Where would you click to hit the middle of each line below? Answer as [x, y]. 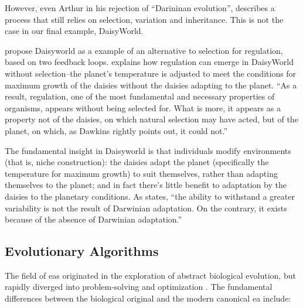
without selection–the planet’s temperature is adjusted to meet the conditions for [151, 73]
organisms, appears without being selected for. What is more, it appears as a [143, 107]
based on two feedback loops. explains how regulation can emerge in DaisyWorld [149, 62]
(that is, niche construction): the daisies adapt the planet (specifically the [137, 162]
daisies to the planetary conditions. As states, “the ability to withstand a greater [150, 196]
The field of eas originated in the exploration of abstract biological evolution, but [150, 275]
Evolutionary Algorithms [82, 251]
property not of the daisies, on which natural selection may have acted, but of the [151, 119]
